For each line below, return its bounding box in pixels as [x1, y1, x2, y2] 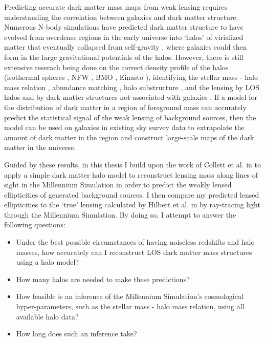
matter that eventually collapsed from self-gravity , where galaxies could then [4, 41, 247, 52]
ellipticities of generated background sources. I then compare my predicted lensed [4, 189, 259, 200]
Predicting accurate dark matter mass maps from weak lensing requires [4, 2, 227, 12]
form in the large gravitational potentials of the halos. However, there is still [4, 51, 244, 62]
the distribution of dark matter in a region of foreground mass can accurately [4, 101, 247, 112]
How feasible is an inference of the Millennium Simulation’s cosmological [16, 291, 244, 302]
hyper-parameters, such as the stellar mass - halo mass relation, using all [16, 301, 245, 312]
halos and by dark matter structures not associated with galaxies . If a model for [4, 92, 257, 102]
